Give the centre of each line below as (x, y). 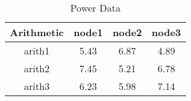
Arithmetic (37, 32)
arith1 (37, 50)
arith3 (37, 86)
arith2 (37, 68)
